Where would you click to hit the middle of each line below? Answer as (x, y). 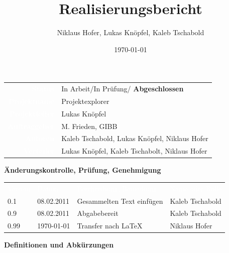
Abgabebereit (98, 213)
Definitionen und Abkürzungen (59, 245)
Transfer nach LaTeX (110, 226)
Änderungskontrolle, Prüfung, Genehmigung (83, 170)
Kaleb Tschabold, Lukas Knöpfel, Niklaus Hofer (135, 138)
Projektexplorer (85, 101)
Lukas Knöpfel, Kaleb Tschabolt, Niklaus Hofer (134, 151)
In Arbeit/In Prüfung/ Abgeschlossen (123, 89)
